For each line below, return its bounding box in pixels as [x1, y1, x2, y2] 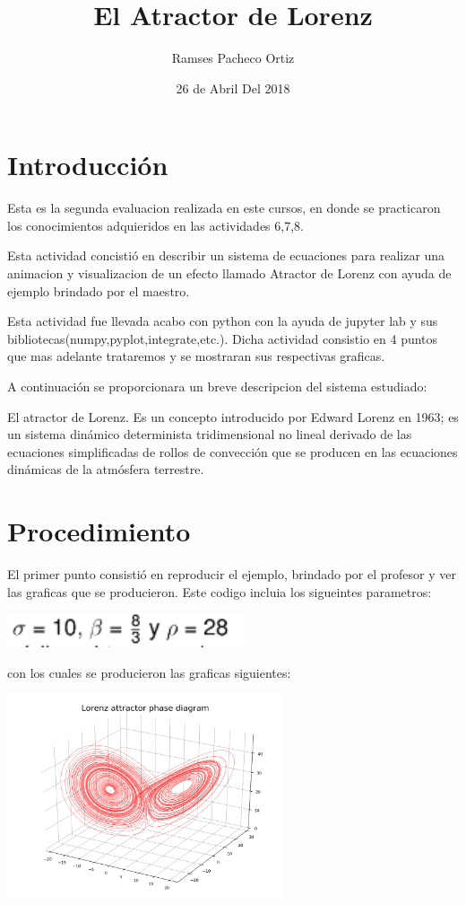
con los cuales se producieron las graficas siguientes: [7, 663, 291, 681]
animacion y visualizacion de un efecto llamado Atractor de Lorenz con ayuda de [7, 264, 452, 283]
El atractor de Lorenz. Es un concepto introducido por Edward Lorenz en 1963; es [7, 407, 459, 426]
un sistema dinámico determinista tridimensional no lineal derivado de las [7, 425, 412, 444]
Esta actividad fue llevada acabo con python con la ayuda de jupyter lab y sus [7, 312, 438, 330]
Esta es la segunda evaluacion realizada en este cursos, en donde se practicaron [7, 198, 441, 217]
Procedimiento [7, 513, 191, 549]
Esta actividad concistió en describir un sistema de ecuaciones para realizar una [7, 246, 445, 265]
